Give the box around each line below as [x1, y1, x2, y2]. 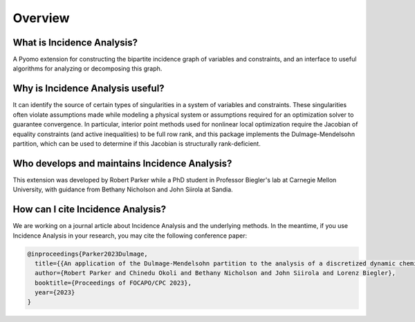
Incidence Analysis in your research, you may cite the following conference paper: [12, 231, 248, 240]
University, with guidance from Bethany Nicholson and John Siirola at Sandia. [12, 185, 233, 193]
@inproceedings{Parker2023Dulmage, [27, 249, 148, 258]
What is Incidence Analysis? [12, 37, 138, 48]
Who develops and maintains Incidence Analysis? [12, 158, 232, 169]
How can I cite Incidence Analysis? [12, 204, 166, 216]
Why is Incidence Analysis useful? [12, 83, 165, 95]
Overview [12, 10, 70, 26]
